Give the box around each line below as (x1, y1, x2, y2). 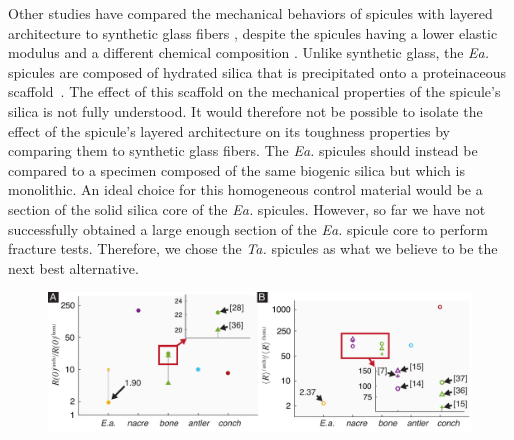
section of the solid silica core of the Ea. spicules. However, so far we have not (8, 198, 486, 219)
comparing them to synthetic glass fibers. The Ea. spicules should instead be (8, 140, 478, 161)
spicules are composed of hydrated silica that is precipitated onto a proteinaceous (8, 61, 506, 82)
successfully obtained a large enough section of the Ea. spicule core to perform (8, 218, 488, 239)
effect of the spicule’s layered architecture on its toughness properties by (8, 120, 451, 141)
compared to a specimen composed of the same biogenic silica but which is (8, 159, 465, 180)
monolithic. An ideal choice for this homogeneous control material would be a (8, 179, 483, 200)
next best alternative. (8, 257, 139, 278)
